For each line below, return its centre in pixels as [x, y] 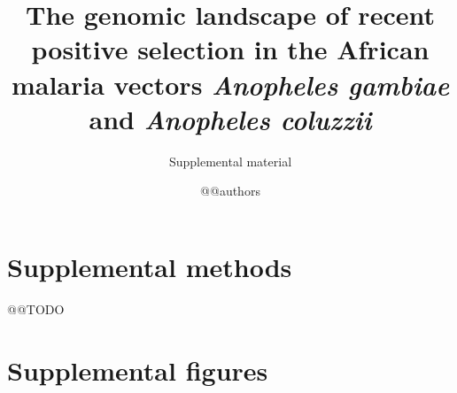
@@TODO [36, 308]
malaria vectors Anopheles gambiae [230, 84]
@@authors [230, 191]
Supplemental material [230, 161]
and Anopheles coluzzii [230, 119]
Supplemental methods [150, 266]
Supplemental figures [138, 370]
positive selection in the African [230, 49]
